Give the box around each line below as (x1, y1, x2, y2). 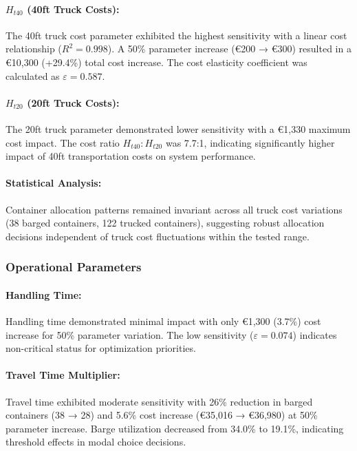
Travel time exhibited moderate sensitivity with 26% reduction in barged (6, 394, 313, 408)
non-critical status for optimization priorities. (6, 341, 196, 355)
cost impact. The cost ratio (6, 135, 120, 149)
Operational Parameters (6, 258, 142, 275)
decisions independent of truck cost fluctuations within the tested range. (6, 229, 310, 243)
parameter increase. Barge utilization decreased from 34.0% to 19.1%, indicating (6, 421, 344, 435)
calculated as (6, 68, 60, 83)
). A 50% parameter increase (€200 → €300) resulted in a (107, 41, 351, 56)
